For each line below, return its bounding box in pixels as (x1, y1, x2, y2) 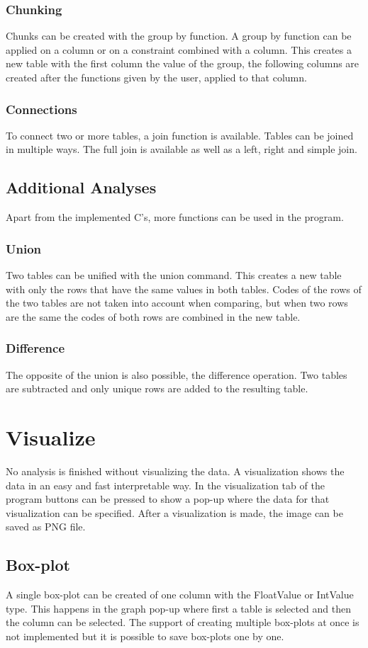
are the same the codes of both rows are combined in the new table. (6, 309, 301, 324)
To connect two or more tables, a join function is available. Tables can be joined (6, 127, 354, 142)
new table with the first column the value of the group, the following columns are (6, 56, 359, 71)
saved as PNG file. (6, 519, 86, 534)
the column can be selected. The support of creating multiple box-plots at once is (6, 615, 359, 630)
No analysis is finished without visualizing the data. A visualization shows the (6, 463, 345, 478)
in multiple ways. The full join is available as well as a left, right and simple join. (6, 142, 357, 157)
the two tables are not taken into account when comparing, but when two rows (6, 295, 348, 310)
